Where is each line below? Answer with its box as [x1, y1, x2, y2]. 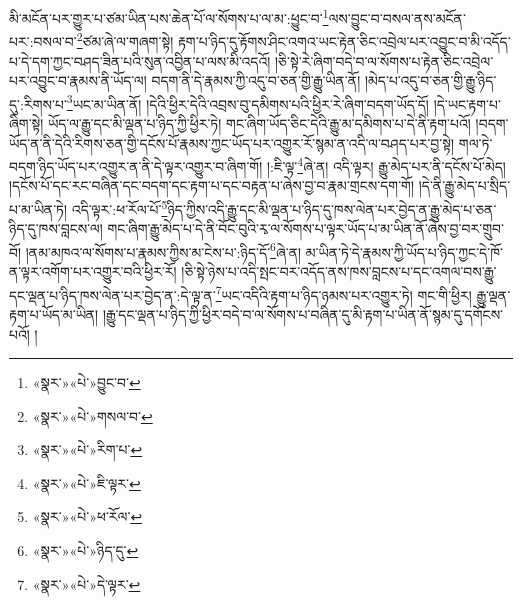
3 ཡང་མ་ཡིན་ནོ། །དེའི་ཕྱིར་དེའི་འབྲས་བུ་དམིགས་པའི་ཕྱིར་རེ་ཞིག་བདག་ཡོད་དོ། [66, 90, 429, 114]
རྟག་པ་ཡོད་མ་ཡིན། [9, 303, 99, 324]
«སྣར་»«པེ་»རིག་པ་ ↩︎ [32, 439, 143, 460]
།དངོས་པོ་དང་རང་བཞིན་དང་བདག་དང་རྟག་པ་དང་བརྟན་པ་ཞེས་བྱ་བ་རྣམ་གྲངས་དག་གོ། [9, 175, 415, 196]
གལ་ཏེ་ [458, 132, 493, 153]
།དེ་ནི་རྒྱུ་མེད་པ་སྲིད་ [418, 175, 511, 196]
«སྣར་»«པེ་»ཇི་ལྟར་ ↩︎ [32, 472, 141, 493]
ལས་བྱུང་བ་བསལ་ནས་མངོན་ [328, 7, 466, 28]
